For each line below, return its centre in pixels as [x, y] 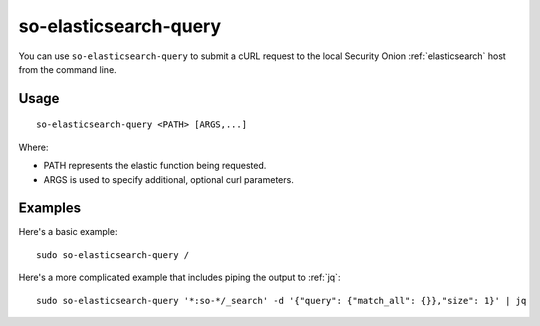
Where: [33, 147]
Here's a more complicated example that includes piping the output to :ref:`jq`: [179, 277]
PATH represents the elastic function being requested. [155, 166]
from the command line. [67, 69]
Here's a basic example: [68, 232]
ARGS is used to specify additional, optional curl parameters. [168, 179]
